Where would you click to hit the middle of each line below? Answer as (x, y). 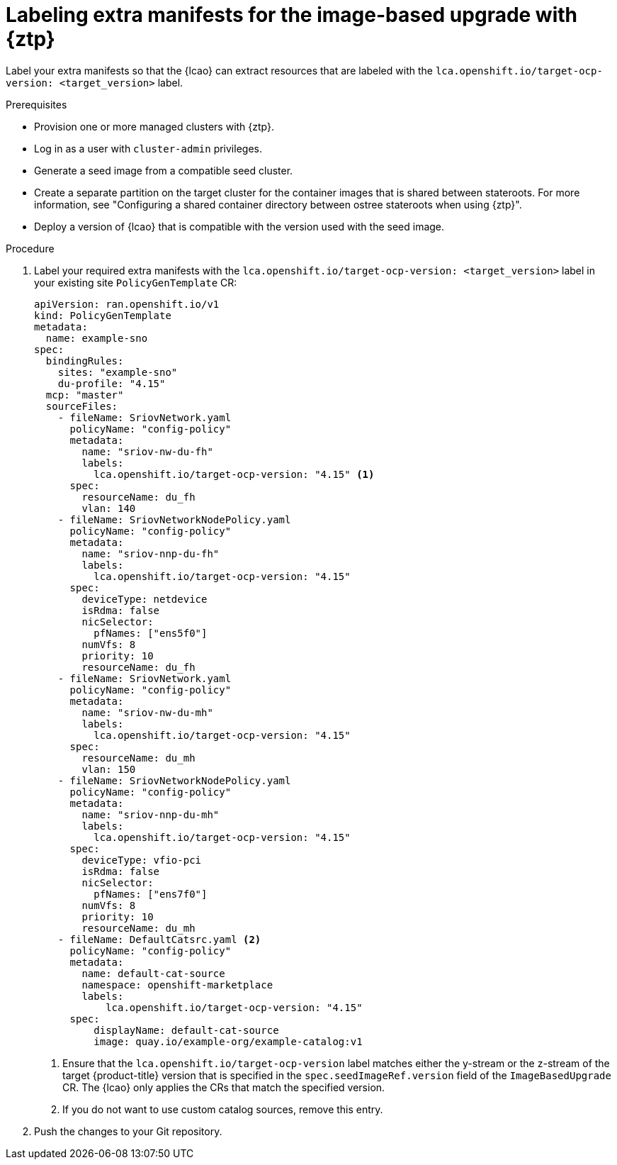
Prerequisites (36, 104)
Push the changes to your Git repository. (128, 1131)
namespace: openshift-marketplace (177, 985)
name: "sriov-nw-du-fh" (147, 451)
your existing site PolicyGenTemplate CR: (136, 282)
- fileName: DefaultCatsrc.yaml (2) (159, 939)
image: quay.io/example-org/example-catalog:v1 (228, 1041)
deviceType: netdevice (145, 599)
